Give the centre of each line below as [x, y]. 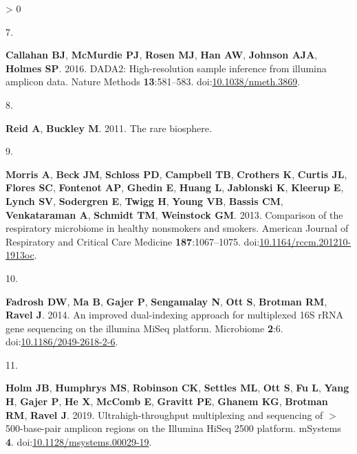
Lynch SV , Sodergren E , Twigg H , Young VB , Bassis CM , [144, 201]
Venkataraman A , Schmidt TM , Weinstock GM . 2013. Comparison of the [174, 214]
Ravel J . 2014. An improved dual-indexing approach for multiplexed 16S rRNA [174, 315]
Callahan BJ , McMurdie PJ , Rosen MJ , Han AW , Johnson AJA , [162, 55]
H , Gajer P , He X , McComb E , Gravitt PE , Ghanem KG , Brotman [167, 401]
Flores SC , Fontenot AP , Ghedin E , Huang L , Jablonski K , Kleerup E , [175, 187]
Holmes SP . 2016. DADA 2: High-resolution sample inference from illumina [166, 68]
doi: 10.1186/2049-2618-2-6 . [62, 342]
